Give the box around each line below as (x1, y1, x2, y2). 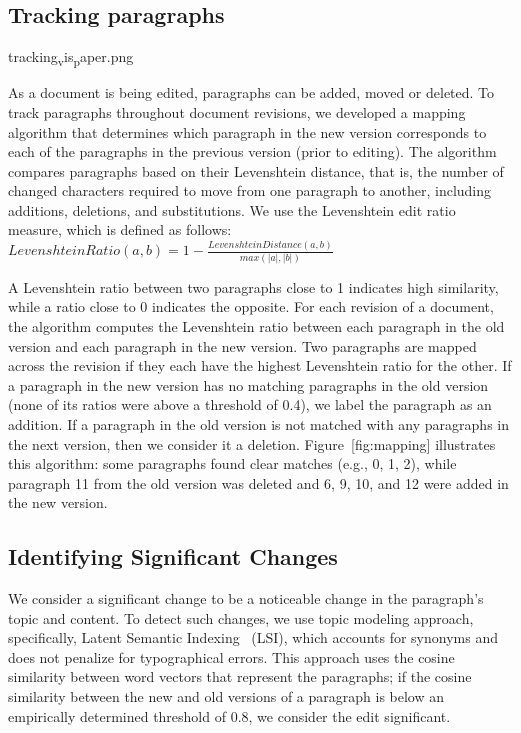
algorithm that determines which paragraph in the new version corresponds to (8, 121, 487, 142)
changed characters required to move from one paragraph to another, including (8, 180, 492, 201)
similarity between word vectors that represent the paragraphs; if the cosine (8, 666, 472, 687)
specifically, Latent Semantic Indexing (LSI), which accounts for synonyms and (8, 627, 498, 648)
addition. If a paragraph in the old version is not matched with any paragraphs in (8, 413, 509, 434)
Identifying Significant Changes (8, 541, 338, 572)
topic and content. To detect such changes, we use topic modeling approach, (8, 607, 474, 628)
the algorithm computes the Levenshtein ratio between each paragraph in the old (8, 315, 505, 336)
